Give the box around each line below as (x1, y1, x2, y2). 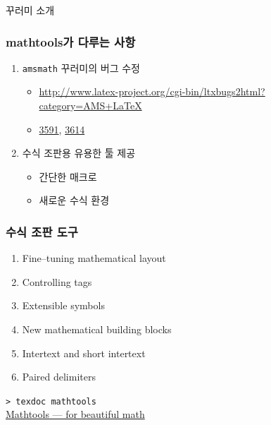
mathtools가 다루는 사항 (6, 32, 136, 50)
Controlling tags (22, 274, 92, 289)
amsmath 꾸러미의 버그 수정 (22, 60, 140, 75)
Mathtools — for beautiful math (6, 407, 145, 421)
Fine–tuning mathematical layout (22, 251, 166, 265)
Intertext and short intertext (22, 345, 146, 360)
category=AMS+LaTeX (39, 98, 142, 113)
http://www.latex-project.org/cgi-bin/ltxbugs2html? (39, 84, 265, 99)
